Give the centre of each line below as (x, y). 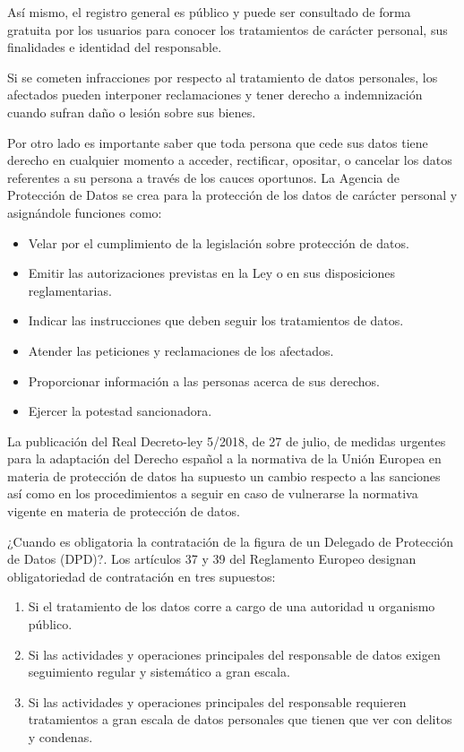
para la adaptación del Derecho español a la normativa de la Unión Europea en (224, 458)
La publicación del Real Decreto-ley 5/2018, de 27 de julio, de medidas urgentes (227, 441)
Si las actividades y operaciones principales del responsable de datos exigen (234, 654)
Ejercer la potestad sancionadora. (120, 411)
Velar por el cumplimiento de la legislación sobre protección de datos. (219, 242)
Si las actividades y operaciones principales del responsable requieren (217, 701)
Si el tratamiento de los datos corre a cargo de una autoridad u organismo (232, 606)
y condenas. (60, 737)
